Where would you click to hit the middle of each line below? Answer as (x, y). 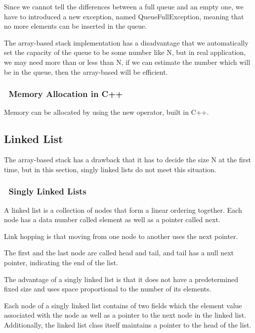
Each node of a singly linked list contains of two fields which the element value (123, 305)
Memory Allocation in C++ (66, 94)
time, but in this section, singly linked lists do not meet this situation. (110, 169)
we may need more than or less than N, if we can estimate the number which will (127, 62)
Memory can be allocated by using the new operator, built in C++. (106, 112)
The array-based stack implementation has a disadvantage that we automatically (126, 42)
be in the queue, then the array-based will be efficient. (86, 71)
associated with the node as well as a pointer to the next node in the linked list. (125, 315)
